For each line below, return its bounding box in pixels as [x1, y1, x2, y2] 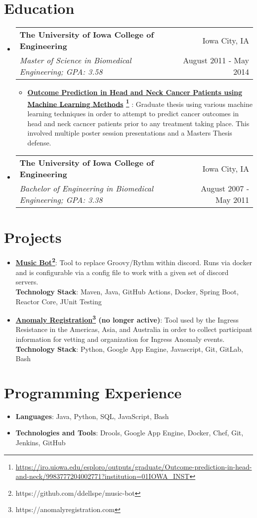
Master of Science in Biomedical [19, 54, 131, 66]
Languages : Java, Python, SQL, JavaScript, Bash [15, 411, 169, 421]
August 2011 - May [183, 54, 249, 66]
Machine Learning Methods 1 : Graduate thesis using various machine [27, 97, 253, 109]
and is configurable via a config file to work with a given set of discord [15, 267, 229, 277]
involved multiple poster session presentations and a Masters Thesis [27, 128, 232, 138]
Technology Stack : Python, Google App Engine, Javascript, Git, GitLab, [15, 343, 243, 354]
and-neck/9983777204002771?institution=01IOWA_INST [15, 471, 190, 481]
